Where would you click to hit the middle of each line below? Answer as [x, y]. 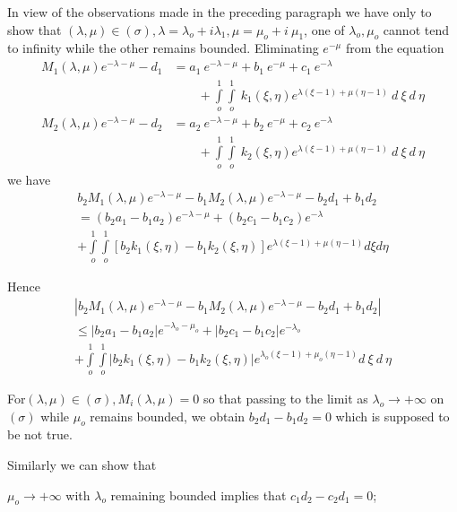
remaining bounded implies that [198, 495]
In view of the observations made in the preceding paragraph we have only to [220, 12]
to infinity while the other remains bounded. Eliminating [163, 48]
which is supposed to [392, 416]
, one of [324, 29]
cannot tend [416, 29]
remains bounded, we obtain [168, 416]
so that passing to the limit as [286, 398]
